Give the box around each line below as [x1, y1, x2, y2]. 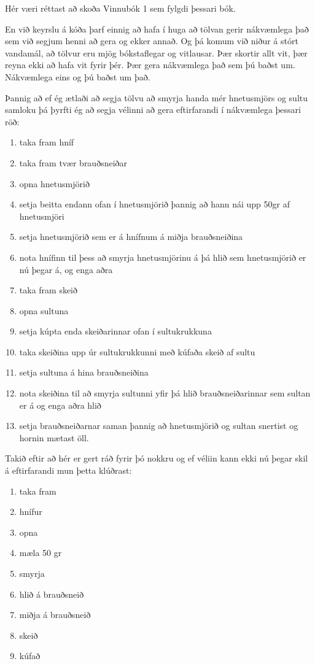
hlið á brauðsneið [19, 587, 84, 600]
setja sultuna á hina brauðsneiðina [19, 366, 149, 379]
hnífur [19, 505, 42, 518]
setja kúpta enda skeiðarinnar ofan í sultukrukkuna [19, 325, 212, 338]
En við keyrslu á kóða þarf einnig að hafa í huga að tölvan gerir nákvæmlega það [5, 22, 309, 35]
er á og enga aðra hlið [19, 398, 101, 411]
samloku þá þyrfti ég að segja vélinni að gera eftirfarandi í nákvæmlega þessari [5, 103, 301, 116]
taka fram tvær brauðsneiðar [19, 156, 128, 169]
